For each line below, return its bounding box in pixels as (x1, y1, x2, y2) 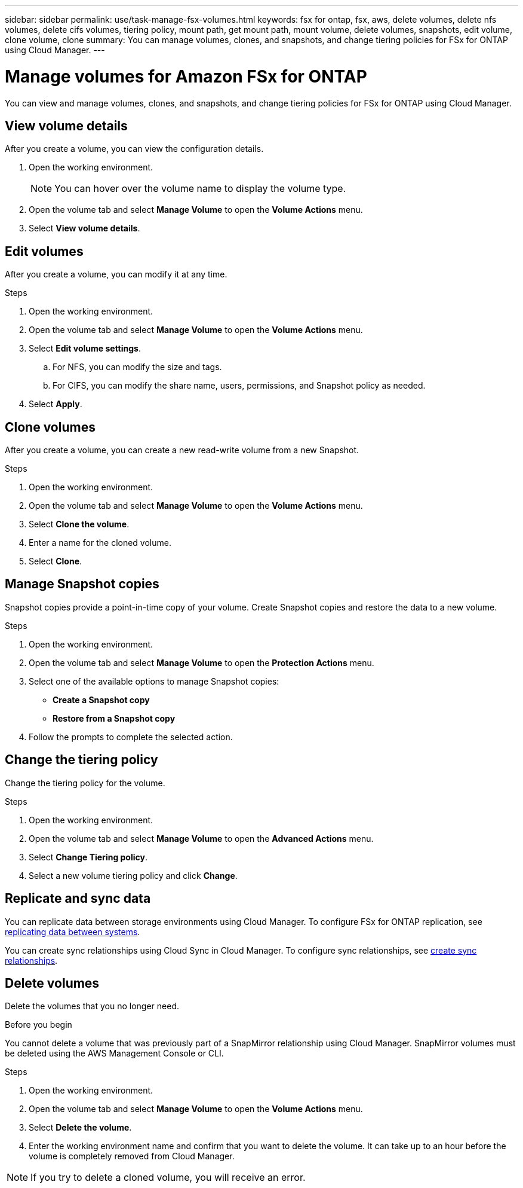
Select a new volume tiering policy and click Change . (29, 870, 238, 881)
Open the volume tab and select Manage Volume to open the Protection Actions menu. (29, 657, 374, 668)
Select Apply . (29, 399, 82, 410)
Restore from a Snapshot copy (53, 713, 176, 723)
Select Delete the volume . (29, 1122, 132, 1133)
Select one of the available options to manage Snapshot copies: (29, 676, 279, 686)
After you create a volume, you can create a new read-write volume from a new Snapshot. (5, 445, 359, 456)
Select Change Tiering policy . (29, 851, 148, 862)
